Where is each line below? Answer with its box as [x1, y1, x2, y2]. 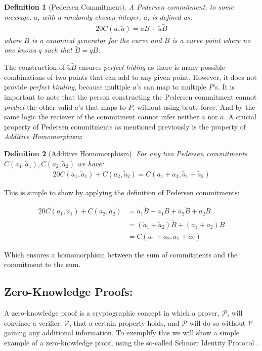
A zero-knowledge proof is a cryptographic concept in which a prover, [4, 308, 220, 318]
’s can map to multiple [136, 81, 206, 92]
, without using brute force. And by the [133, 101, 255, 112]
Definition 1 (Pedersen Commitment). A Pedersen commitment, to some [4, 2, 234, 12]
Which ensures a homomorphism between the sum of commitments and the [4, 249, 238, 259]
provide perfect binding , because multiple [4, 81, 130, 92]
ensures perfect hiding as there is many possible [78, 62, 225, 72]
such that [44, 45, 72, 55]
